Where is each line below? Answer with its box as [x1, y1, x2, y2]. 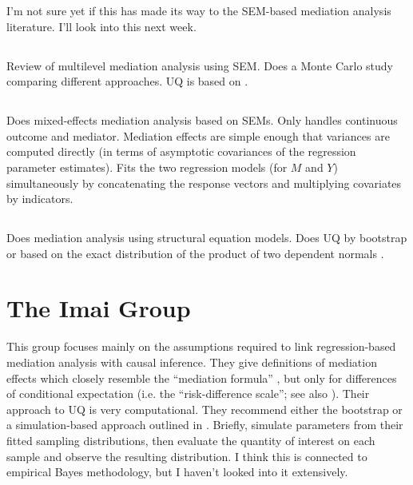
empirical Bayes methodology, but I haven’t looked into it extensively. [6, 463, 348, 480]
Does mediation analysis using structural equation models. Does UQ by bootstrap [6, 229, 407, 246]
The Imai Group [6, 292, 191, 324]
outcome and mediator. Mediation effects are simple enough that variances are [6, 127, 390, 144]
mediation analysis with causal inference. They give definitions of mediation [6, 354, 377, 371]
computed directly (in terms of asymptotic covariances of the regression [6, 143, 356, 160]
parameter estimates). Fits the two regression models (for [6, 158, 288, 175]
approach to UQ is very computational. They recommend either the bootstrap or [6, 400, 403, 417]
